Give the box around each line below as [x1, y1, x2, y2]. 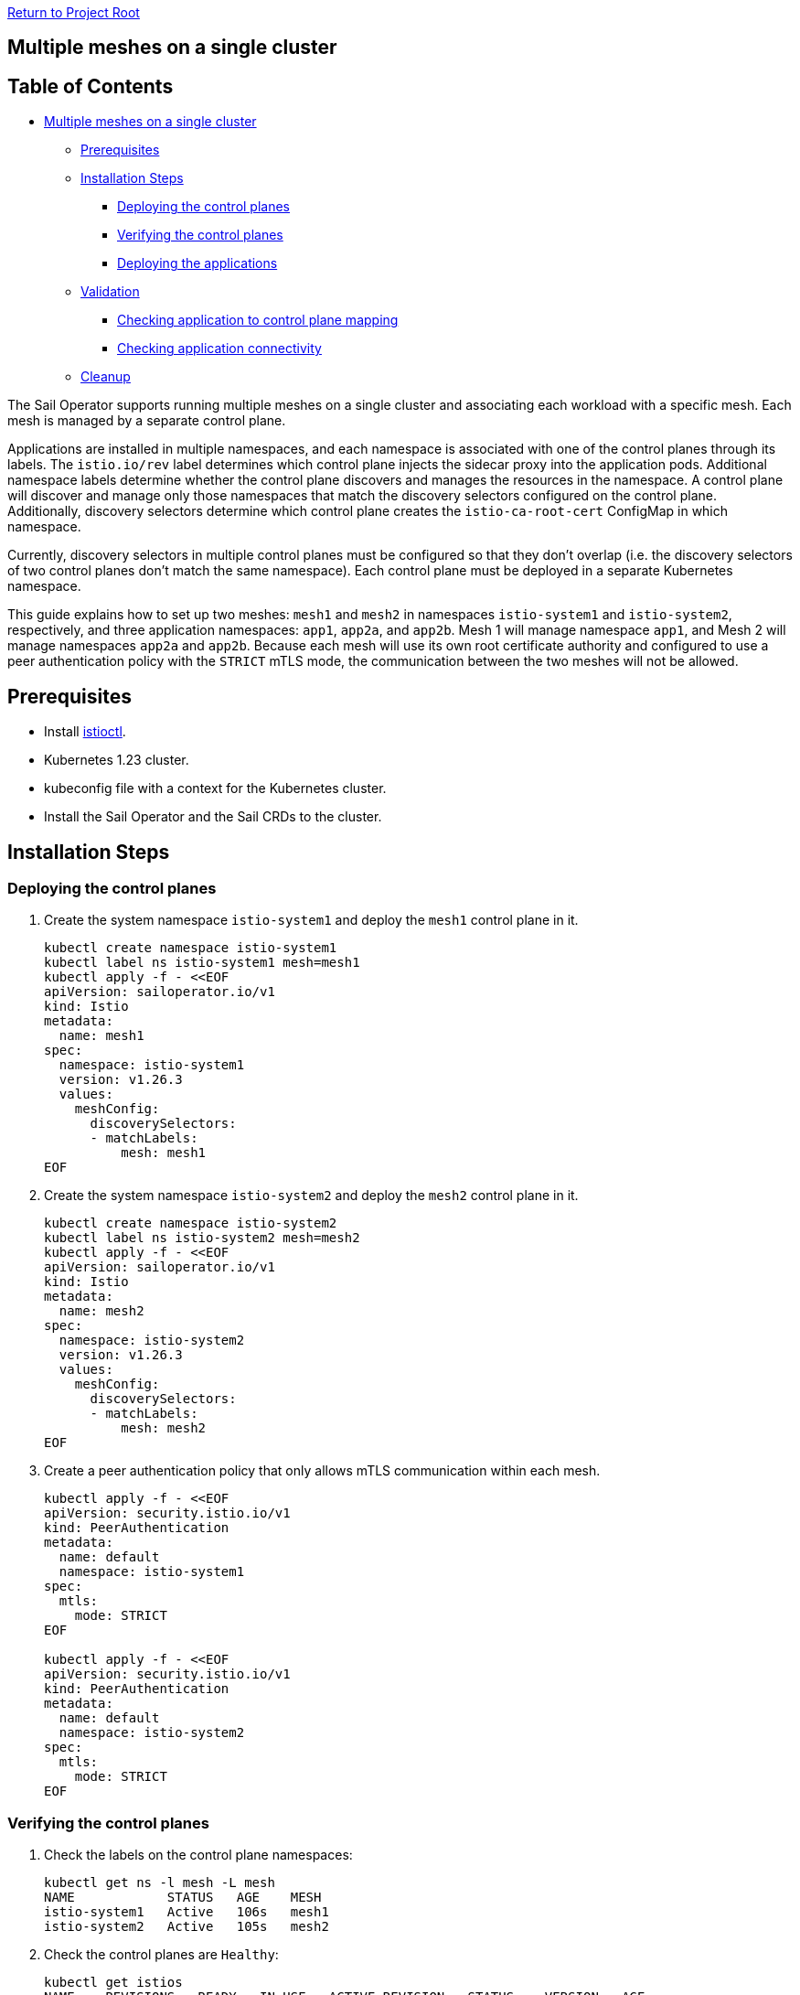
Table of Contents [7, 74, 174, 98]
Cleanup [80, 369, 131, 385]
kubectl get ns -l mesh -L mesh [44, 1875, 275, 1891]
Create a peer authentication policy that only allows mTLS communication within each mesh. [44, 1463, 601, 1479]
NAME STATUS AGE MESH [44, 1890, 322, 1905]
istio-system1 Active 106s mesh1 [44, 1904, 329, 1920]
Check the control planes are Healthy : [44, 1947, 279, 1963]
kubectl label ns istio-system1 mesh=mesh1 [44, 955, 360, 971]
